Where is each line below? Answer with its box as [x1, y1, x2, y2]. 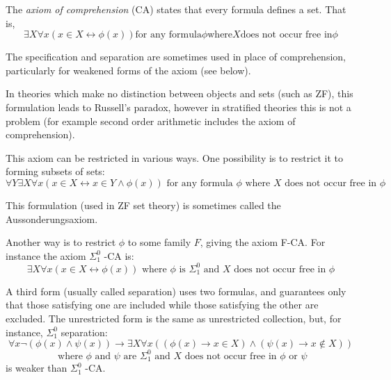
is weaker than [6, 361, 67, 375]
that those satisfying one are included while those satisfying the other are [6, 297, 319, 312]
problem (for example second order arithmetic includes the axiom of [6, 113, 296, 128]
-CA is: [104, 248, 134, 263]
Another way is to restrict [6, 235, 116, 249]
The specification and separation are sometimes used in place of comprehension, [6, 49, 346, 64]
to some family [127, 235, 191, 249]
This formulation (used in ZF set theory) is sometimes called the [6, 197, 281, 212]
